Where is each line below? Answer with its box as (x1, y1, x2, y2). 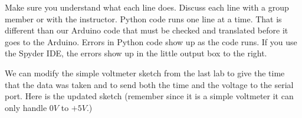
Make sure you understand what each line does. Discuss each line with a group (5, 1, 289, 13)
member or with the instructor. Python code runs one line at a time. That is (5, 12, 282, 25)
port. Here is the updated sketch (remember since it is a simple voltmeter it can (5, 90, 294, 102)
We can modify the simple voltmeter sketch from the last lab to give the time (5, 66, 285, 79)
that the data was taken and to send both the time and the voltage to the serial (5, 78, 294, 90)
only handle (5, 101, 47, 113)
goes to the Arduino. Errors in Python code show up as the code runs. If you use (5, 35, 297, 48)
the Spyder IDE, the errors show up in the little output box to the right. (5, 47, 267, 59)
